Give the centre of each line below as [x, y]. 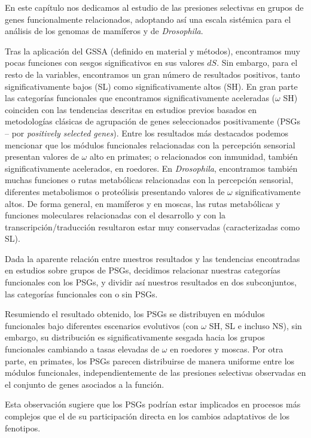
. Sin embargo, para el [257, 63]
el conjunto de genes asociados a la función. [85, 384]
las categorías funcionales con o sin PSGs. [81, 293]
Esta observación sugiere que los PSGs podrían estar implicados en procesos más [153, 404]
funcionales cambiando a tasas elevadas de [82, 349]
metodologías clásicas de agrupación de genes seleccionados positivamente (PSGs [153, 121]
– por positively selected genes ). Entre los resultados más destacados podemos [147, 133]
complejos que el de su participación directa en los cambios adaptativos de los [147, 416]
